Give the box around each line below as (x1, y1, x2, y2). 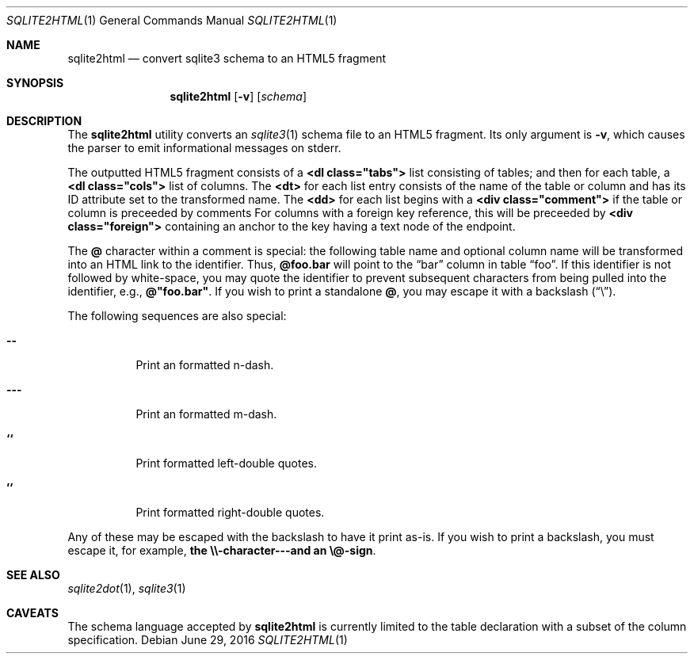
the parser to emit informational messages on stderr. (67, 141, 341, 155)
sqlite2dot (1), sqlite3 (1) (67, 582, 186, 595)
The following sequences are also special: (67, 309, 287, 322)
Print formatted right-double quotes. (135, 505, 325, 519)
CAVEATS (6, 606, 59, 620)
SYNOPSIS (6, 76, 64, 90)
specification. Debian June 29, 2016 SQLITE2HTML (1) (67, 633, 348, 647)
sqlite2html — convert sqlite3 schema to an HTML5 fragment (67, 52, 386, 65)
